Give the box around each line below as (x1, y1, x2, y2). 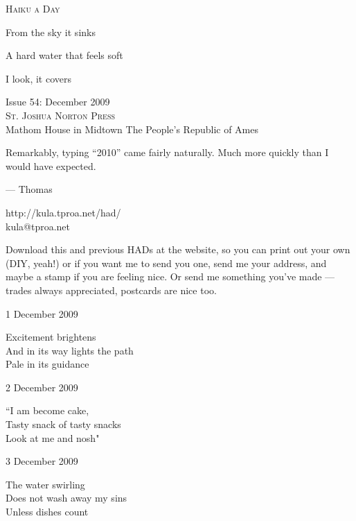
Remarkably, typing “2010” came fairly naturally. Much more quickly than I (6, 145, 329, 160)
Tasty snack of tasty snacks (6, 417, 121, 432)
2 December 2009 (6, 379, 78, 394)
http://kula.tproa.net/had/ (6, 205, 121, 219)
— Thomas (6, 182, 53, 196)
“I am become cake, (6, 403, 89, 418)
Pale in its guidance (6, 357, 89, 371)
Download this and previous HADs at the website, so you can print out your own (6, 242, 350, 257)
